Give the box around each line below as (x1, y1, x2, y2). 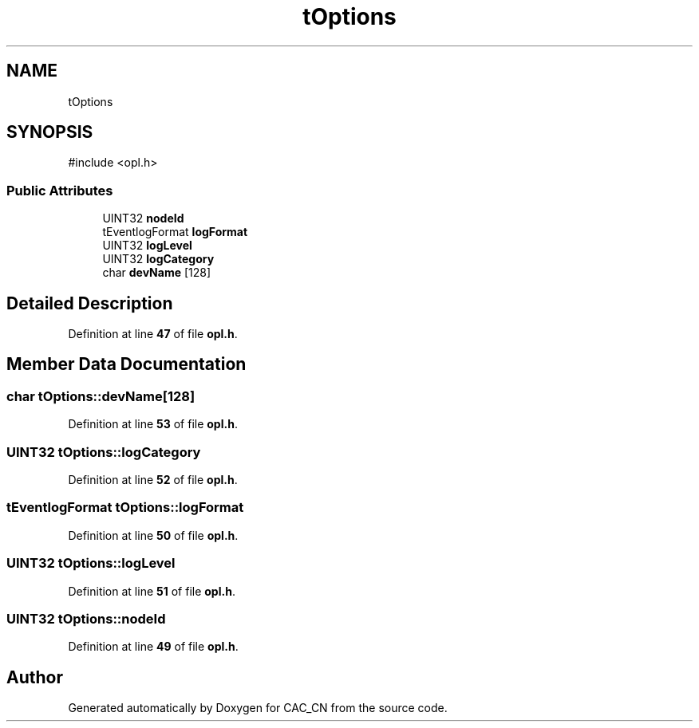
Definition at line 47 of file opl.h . (68, 327, 238, 341)
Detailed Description (6, 293, 173, 313)
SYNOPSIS (6, 122, 93, 143)
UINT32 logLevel (102, 238, 192, 253)
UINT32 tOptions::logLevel (6, 555, 176, 572)
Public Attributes (6, 182, 113, 199)
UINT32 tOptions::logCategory (6, 443, 201, 460)
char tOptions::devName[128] (6, 388, 195, 404)
